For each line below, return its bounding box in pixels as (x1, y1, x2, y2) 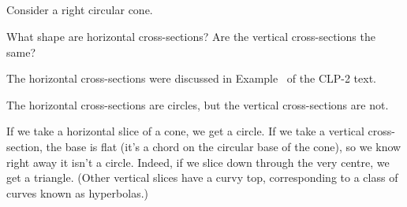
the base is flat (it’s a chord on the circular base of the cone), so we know (46, 138, 401, 154)
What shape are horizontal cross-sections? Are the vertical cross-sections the (6, 28, 375, 44)
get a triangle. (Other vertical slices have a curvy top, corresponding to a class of (6, 169, 398, 186)
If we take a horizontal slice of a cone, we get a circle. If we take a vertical (6, 123, 364, 139)
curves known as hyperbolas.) (6, 184, 148, 201)
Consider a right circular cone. (6, 2, 153, 18)
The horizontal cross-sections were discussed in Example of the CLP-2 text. (6, 70, 377, 87)
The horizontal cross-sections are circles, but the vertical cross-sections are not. (6, 96, 389, 113)
